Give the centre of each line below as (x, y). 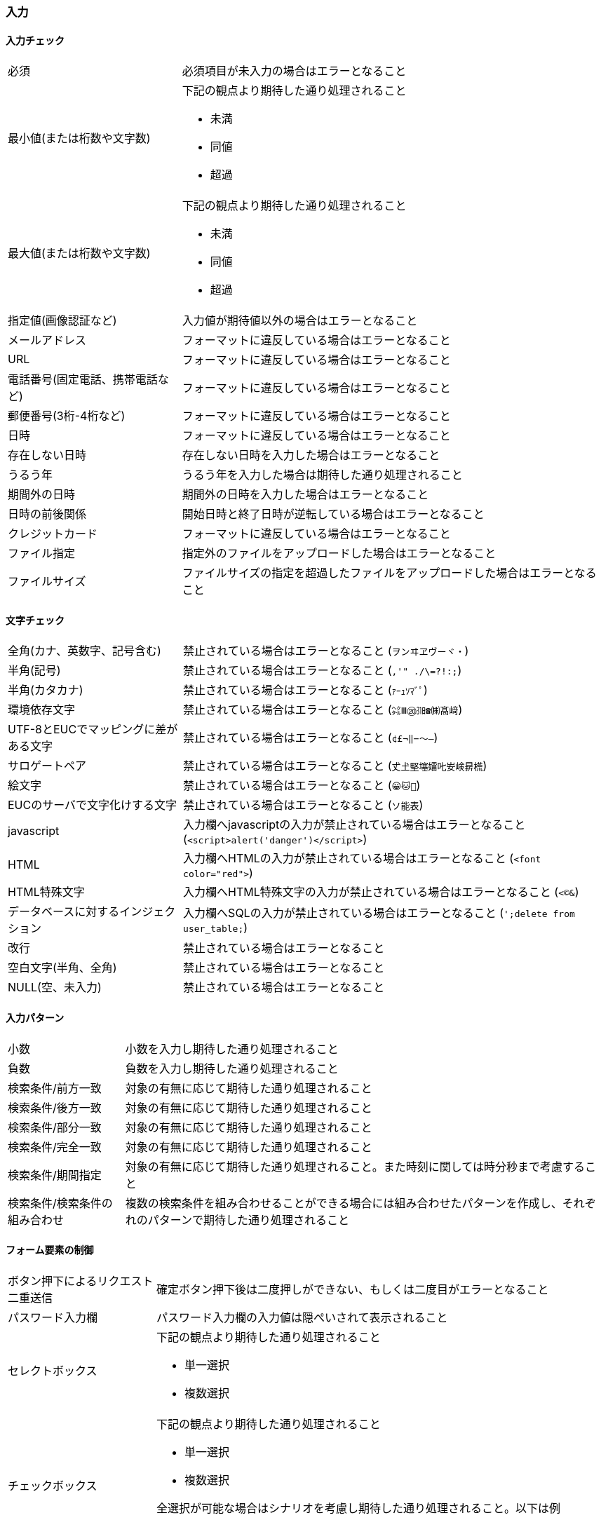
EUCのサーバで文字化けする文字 (93, 805)
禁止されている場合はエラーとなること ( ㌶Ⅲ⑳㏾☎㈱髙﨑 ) (323, 710)
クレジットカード (53, 534)
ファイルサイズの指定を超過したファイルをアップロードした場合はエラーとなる (389, 573)
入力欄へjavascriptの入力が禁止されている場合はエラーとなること (354, 825)
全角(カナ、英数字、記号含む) (85, 651)
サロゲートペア (47, 766)
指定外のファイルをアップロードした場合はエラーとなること (339, 554)
